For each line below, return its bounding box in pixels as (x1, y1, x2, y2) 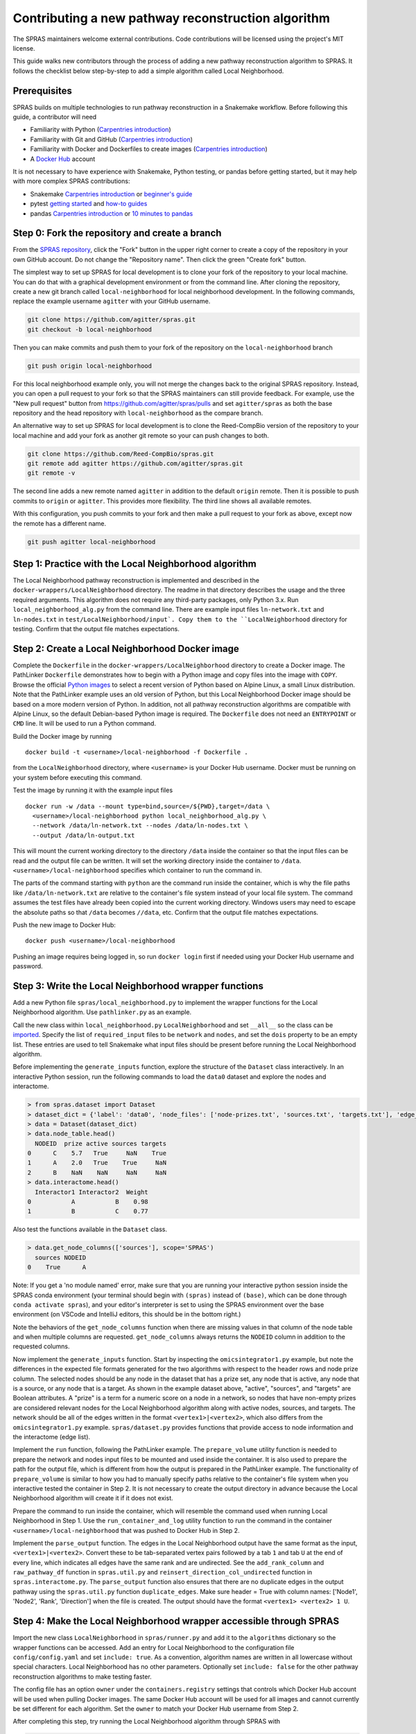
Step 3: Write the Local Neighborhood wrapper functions (12, 980, 263, 992)
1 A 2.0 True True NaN (27, 1159, 166, 1167)
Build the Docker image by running (12, 732, 112, 740)
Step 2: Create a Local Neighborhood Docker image (12, 642, 239, 655)
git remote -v (27, 469, 76, 477)
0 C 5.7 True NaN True (27, 1149, 166, 1158)
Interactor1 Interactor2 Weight (35, 1188, 148, 1196)
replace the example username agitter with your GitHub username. (12, 297, 211, 305)
